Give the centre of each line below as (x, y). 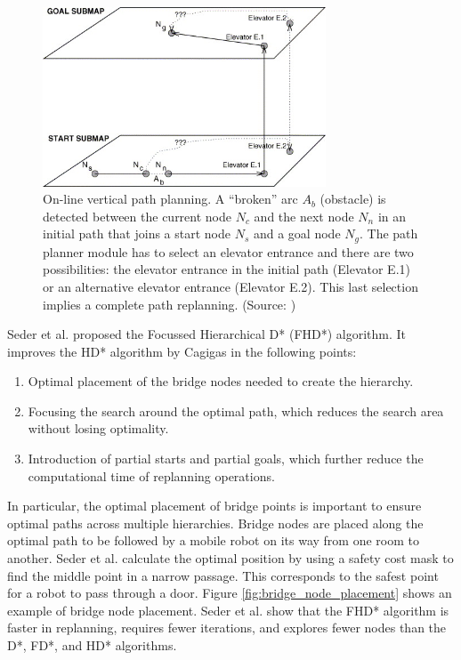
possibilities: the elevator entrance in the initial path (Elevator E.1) (226, 269)
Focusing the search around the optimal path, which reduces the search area (236, 410)
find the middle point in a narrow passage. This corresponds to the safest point (223, 575)
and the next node (304, 216)
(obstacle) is (353, 199)
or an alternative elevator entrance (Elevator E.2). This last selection (230, 286)
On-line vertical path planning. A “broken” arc (170, 199)
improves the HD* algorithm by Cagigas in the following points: (182, 351)
